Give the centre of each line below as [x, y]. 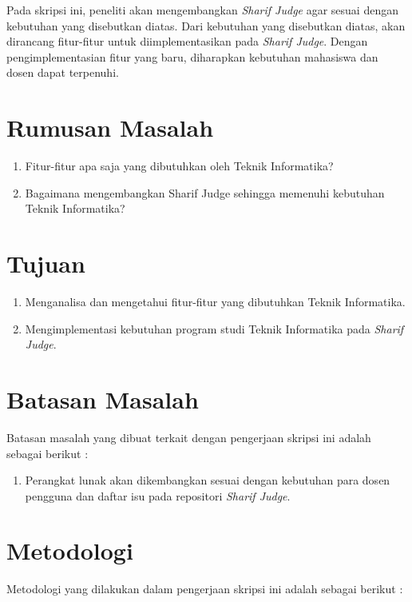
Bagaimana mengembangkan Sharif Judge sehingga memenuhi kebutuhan [205, 192]
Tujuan [46, 263]
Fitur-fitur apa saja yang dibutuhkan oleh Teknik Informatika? [179, 166]
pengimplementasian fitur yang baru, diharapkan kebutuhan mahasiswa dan [192, 56]
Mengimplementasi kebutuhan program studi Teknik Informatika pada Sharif [214, 328]
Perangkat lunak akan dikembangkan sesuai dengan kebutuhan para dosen [208, 480]
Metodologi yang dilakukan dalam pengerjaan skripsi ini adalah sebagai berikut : [205, 589]
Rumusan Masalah [110, 128]
